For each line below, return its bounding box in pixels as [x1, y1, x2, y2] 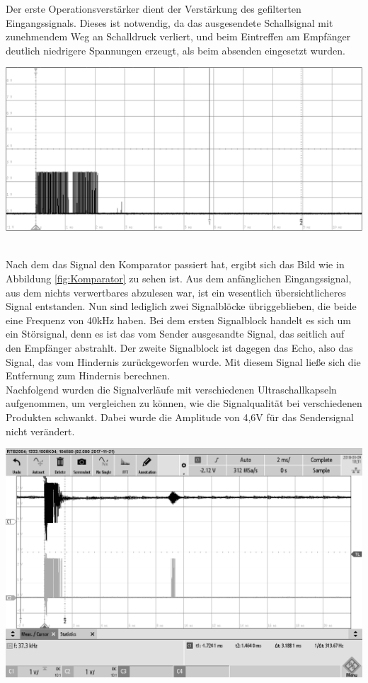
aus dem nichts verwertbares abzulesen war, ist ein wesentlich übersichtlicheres [6, 285, 347, 299]
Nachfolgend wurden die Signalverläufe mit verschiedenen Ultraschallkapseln [6, 381, 337, 396]
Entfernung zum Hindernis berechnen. [6, 368, 171, 383]
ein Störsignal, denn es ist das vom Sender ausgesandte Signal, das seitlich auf [6, 326, 345, 341]
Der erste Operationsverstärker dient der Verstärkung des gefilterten [6, 1, 301, 16]
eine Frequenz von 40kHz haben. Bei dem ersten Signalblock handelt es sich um [6, 312, 351, 327]
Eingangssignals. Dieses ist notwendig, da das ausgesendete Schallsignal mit [6, 15, 333, 30]
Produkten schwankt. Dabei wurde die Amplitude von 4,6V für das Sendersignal [6, 409, 354, 424]
